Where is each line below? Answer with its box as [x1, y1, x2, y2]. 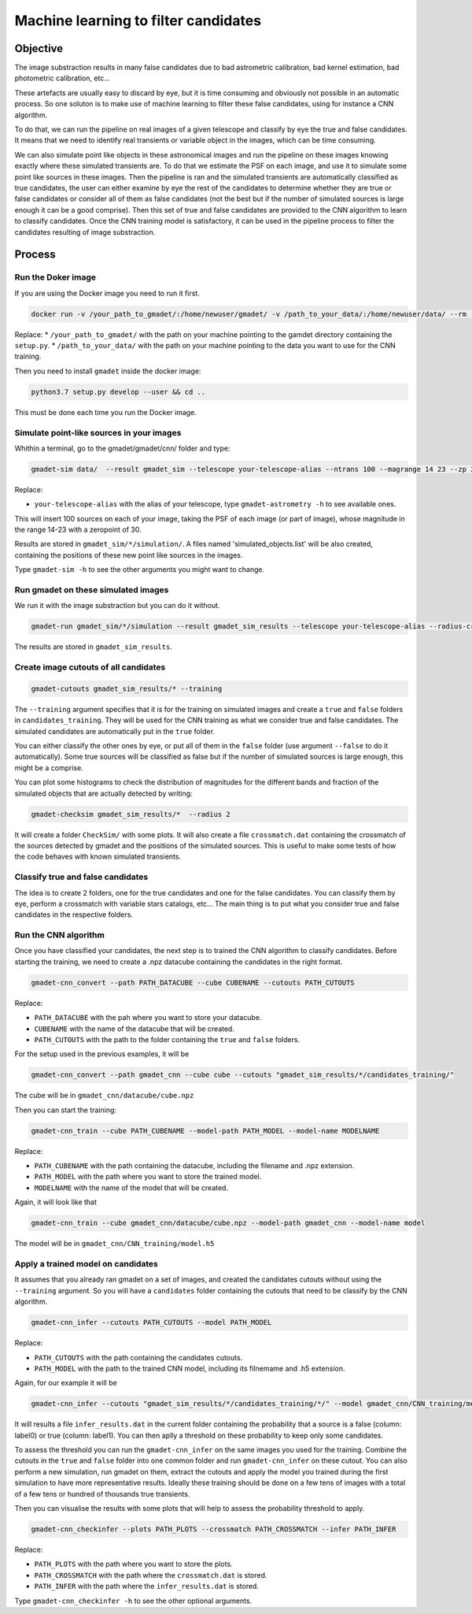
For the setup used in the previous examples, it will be [14, 1049, 190, 1059]
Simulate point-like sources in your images [14, 427, 182, 438]
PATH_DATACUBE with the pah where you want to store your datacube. [34, 1013, 262, 1022]
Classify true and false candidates [14, 871, 149, 882]
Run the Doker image [14, 272, 97, 283]
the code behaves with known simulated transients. [14, 852, 181, 862]
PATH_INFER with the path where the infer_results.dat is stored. [34, 1582, 260, 1591]
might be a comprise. [14, 762, 84, 772]
